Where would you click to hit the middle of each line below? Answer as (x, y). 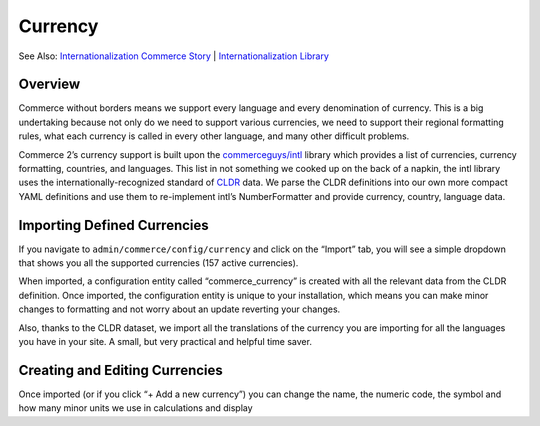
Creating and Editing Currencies (121, 370)
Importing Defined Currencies (113, 225)
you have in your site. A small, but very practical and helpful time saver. (165, 342)
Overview (49, 84)
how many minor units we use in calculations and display (136, 408)
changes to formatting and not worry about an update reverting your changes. (179, 309)
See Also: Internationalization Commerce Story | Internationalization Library (174, 56)
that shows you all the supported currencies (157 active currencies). (158, 263)
